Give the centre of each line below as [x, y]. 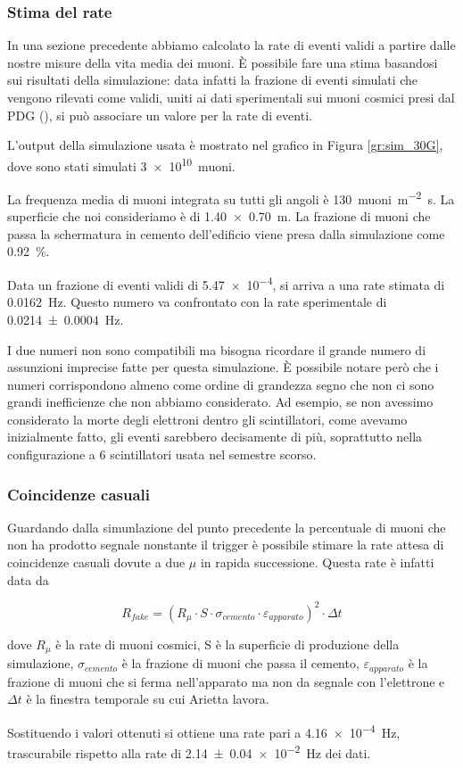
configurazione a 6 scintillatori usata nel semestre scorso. [162, 454]
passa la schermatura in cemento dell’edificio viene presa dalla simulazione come [226, 233]
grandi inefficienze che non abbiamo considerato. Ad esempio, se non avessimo [220, 402]
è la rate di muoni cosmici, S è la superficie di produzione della [227, 644]
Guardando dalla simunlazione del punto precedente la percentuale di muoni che [227, 527]
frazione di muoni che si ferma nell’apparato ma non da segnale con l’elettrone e [226, 681]
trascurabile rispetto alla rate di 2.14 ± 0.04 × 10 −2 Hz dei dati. [189, 751]
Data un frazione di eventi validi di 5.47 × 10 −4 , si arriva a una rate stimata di [226, 283]
